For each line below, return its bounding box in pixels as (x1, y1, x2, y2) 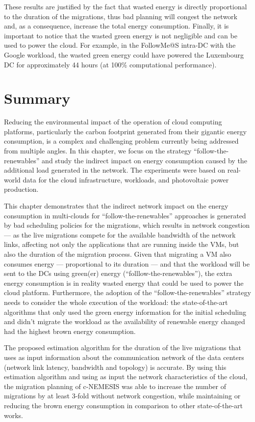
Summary (4, 88, 71, 108)
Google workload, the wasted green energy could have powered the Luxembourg (4, 49, 244, 60)
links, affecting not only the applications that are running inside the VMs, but (4, 239, 239, 249)
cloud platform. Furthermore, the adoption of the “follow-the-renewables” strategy (4, 287, 251, 298)
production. (4, 184, 39, 194)
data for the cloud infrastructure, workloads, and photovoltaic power (23, 174, 229, 184)
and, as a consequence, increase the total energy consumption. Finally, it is (4, 21, 229, 31)
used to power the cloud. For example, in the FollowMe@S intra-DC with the (4, 40, 236, 50)
